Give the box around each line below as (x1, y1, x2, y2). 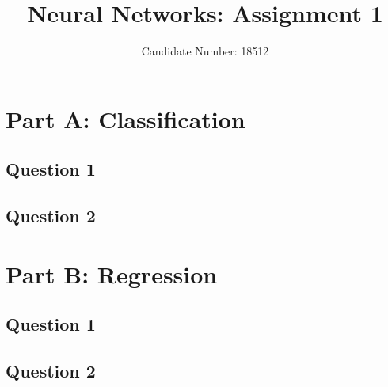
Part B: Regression (6, 257, 218, 290)
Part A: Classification (6, 102, 245, 135)
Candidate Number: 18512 (141, 43, 269, 59)
